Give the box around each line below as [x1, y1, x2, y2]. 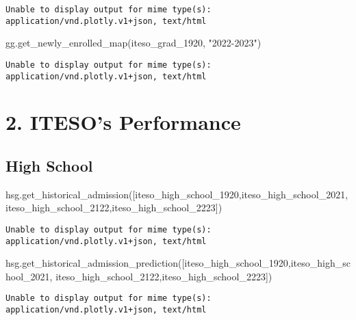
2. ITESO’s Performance [5, 108, 241, 136]
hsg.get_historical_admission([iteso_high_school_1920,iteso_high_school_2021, [5, 187, 348, 201]
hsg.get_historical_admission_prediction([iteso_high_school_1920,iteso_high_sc [5, 256, 351, 270]
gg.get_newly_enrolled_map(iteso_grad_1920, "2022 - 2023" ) [5, 36, 262, 50]
